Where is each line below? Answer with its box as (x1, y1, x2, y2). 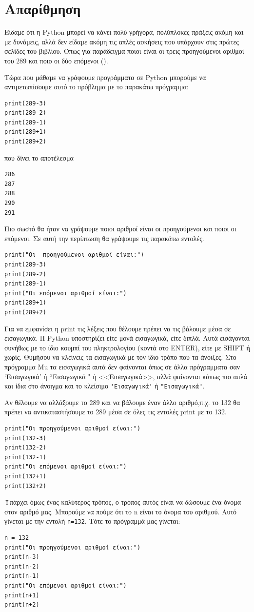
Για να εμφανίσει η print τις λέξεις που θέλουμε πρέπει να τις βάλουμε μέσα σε (4, 323, 231, 333)
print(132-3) (4, 434, 46, 442)
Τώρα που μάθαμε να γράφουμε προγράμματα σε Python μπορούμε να (4, 72, 206, 82)
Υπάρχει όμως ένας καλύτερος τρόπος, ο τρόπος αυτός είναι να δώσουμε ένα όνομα (4, 497, 241, 507)
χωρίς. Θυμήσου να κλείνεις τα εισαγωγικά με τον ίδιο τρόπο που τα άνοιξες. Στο (4, 352, 236, 362)
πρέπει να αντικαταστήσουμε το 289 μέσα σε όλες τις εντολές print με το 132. (4, 407, 227, 417)
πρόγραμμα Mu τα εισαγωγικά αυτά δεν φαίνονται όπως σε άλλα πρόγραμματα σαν (4, 361, 240, 371)
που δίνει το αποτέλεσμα (4, 152, 74, 163)
